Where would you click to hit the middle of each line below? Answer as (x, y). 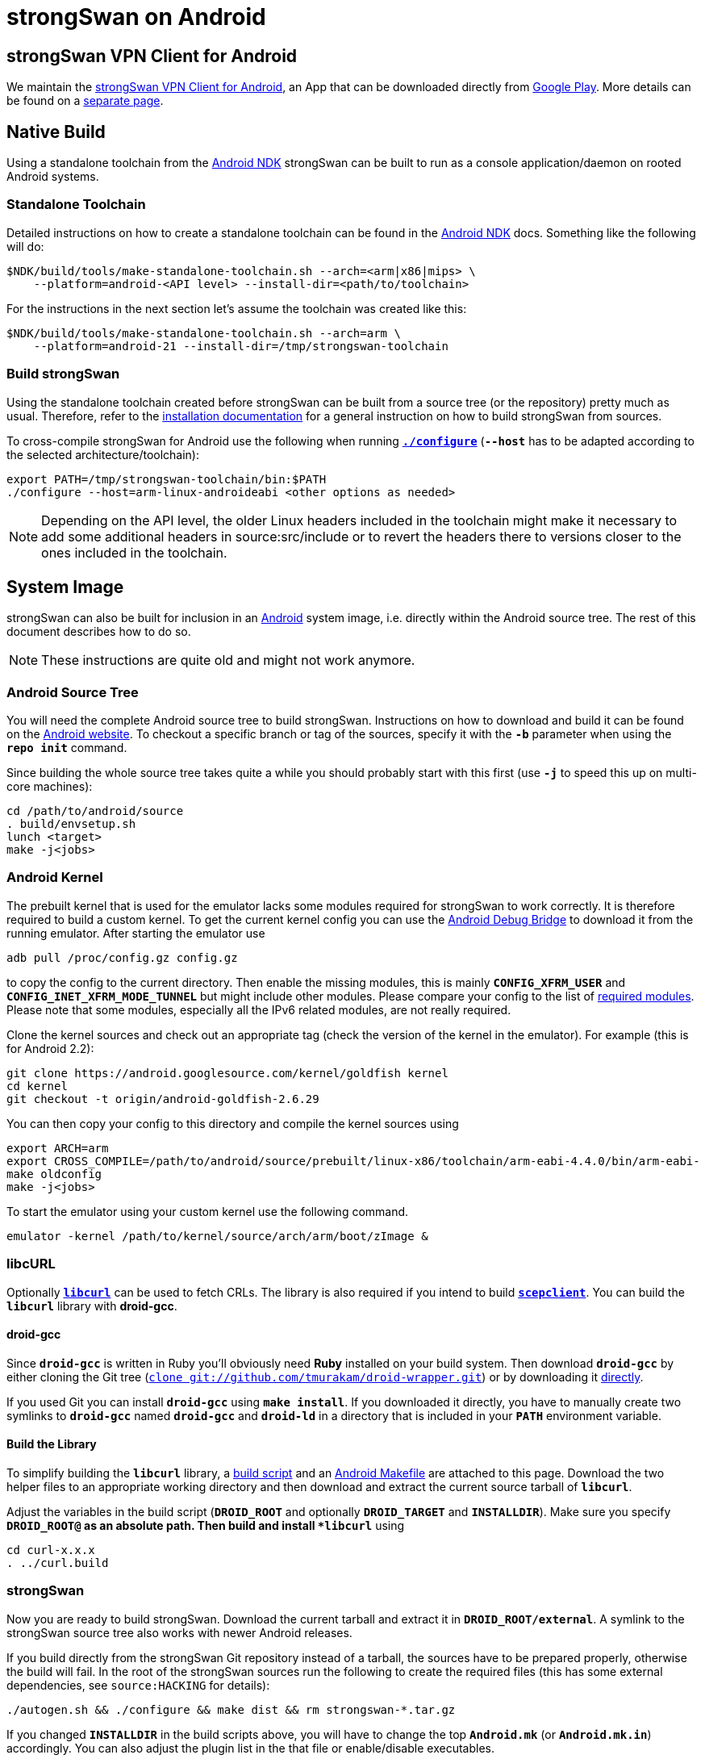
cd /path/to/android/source (95, 811)
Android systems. (53, 177)
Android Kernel (55, 877)
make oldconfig (54, 1174)
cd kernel (37, 1086)
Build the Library (52, 1444)
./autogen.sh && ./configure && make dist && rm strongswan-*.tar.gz (231, 1709)
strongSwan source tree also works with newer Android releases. (179, 1632)
